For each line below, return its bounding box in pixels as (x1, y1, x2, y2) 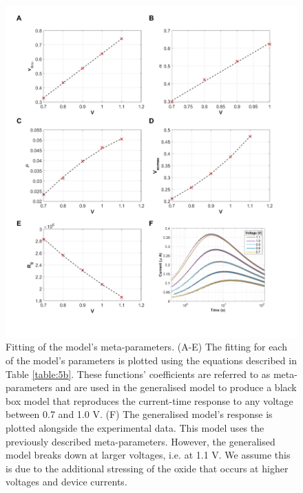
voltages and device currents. (6, 474, 127, 489)
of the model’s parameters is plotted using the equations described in (6, 353, 297, 368)
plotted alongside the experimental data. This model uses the (6, 421, 264, 435)
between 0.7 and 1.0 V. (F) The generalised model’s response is (6, 407, 273, 421)
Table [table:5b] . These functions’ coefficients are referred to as (6, 366, 271, 381)
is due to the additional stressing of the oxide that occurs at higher (6, 461, 289, 475)
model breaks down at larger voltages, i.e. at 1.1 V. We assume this (6, 448, 291, 462)
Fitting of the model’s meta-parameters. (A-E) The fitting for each (6, 339, 287, 354)
